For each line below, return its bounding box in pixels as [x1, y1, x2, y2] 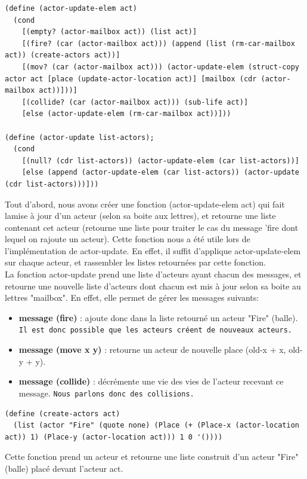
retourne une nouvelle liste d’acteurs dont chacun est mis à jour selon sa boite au [5, 279, 301, 292]
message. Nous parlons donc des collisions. [18, 386, 194, 399]
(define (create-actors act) [5, 409, 120, 418]
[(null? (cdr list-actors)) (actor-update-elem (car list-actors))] [21, 156, 299, 165]
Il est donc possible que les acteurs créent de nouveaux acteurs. [18, 326, 292, 335]
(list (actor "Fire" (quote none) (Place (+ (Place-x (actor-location [13, 421, 299, 430]
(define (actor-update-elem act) [5, 4, 137, 13]
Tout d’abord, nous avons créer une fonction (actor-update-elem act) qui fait [5, 197, 285, 210]
